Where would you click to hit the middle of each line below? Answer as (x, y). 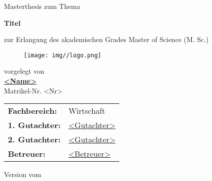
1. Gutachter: (34, 125)
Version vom (23, 174)
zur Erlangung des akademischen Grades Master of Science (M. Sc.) (106, 39)
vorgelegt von (24, 71)
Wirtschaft (87, 111)
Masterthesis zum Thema (42, 6)
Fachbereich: (33, 111)
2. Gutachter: (34, 139)
